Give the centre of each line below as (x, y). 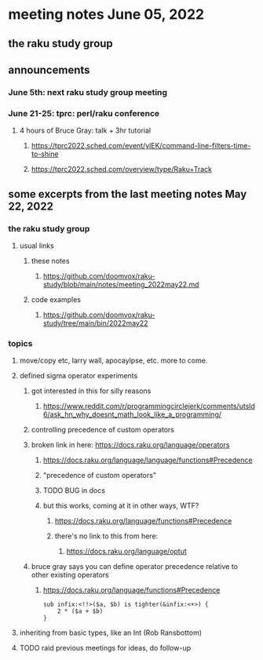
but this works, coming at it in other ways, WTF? (121, 506)
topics (20, 343)
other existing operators (70, 575)
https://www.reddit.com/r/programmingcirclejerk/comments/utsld (149, 407)
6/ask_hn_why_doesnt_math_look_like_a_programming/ (132, 414)
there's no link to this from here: (106, 536)
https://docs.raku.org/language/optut (126, 552)
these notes (50, 261)
